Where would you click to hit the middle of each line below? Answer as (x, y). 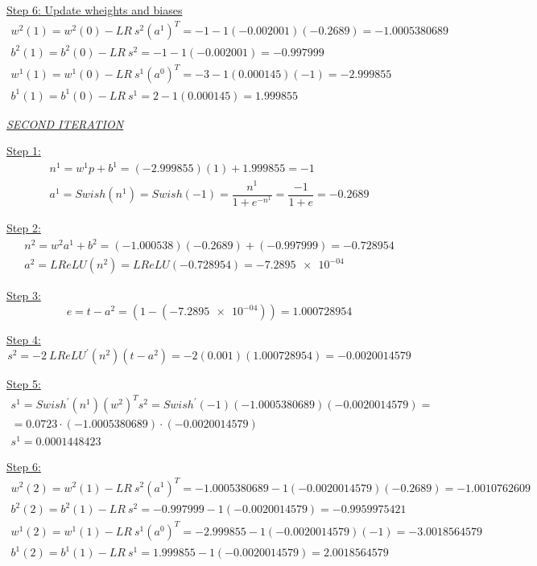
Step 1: (24, 151)
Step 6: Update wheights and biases (95, 10)
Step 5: (24, 384)
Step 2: (24, 228)
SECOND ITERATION (65, 123)
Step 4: (24, 340)
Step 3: (24, 295)
